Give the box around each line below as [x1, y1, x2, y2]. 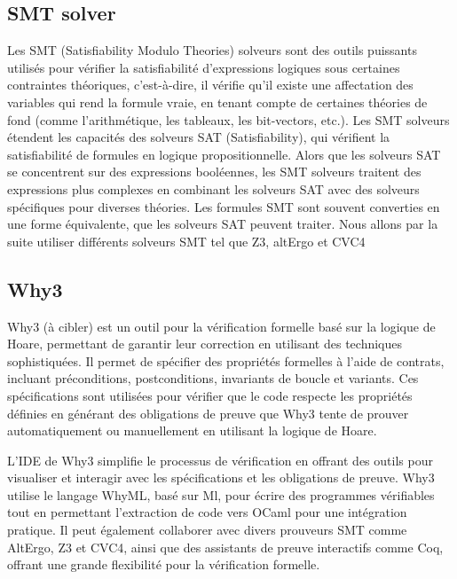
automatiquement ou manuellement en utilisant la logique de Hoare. [7, 421, 377, 440]
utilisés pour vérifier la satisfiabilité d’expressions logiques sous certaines [7, 58, 400, 76]
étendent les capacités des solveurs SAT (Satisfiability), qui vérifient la [7, 128, 390, 146]
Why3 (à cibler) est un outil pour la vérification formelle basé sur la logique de [7, 317, 436, 335]
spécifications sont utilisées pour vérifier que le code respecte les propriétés [7, 386, 413, 404]
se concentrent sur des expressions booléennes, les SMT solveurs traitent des [7, 162, 422, 181]
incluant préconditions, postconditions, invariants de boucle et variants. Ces [7, 369, 419, 387]
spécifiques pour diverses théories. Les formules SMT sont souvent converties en [7, 197, 440, 215]
